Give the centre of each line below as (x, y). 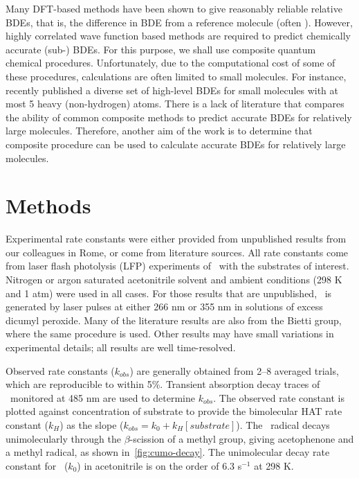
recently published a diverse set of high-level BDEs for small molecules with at (172, 90)
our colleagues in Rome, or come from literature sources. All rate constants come (177, 252)
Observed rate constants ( (60, 370)
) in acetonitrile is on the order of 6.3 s (159, 465)
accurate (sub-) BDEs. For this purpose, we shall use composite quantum (161, 49)
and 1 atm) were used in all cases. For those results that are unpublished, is (169, 293)
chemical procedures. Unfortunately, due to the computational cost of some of (171, 63)
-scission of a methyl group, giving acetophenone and (242, 438)
